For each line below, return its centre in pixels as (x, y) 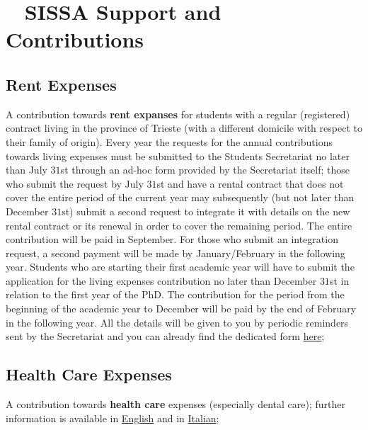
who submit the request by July (75, 183)
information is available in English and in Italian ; (113, 418)
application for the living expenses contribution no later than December (161, 280)
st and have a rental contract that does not (250, 183)
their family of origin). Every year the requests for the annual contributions (169, 141)
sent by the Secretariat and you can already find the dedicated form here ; (165, 336)
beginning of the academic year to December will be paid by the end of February (181, 309)
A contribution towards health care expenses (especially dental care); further (176, 404)
